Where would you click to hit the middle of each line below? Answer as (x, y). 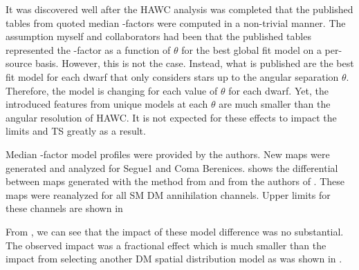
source (19, 63)
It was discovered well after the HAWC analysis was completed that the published (179, 9)
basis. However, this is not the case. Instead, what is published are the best (194, 63)
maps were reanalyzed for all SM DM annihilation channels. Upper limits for (168, 194)
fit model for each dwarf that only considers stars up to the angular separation (172, 76)
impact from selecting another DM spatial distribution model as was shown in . (174, 259)
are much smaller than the (275, 104)
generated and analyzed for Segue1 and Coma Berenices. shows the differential (172, 167)
